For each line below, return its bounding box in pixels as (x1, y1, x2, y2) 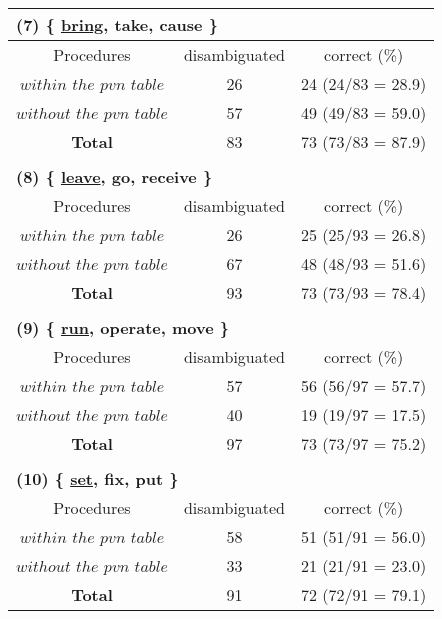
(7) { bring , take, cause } (16, 13, 218, 36)
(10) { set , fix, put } (16, 467, 179, 490)
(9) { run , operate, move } (16, 316, 229, 339)
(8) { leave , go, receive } (16, 165, 213, 188)
